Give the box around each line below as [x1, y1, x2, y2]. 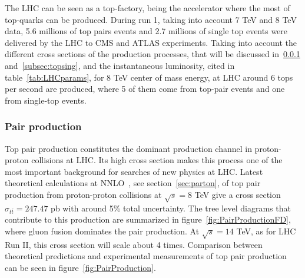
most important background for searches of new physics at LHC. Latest [5, 165, 263, 177]
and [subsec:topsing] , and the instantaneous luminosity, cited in [5, 59, 235, 71]
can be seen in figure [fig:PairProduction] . [5, 262, 156, 273]
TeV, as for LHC [236, 225, 296, 237]
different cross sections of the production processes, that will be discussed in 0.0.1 [5, 48, 300, 60]
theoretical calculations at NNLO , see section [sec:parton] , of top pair [5, 177, 261, 189]
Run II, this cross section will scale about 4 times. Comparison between [5, 238, 263, 250]
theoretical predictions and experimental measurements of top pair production [5, 250, 287, 262]
